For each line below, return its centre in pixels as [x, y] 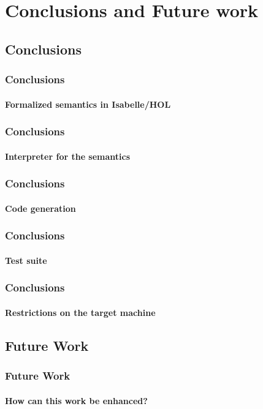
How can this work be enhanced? [76, 400]
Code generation [40, 208]
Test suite [26, 260]
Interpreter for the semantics [68, 156]
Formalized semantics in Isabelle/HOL [88, 104]
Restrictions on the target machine [80, 312]
